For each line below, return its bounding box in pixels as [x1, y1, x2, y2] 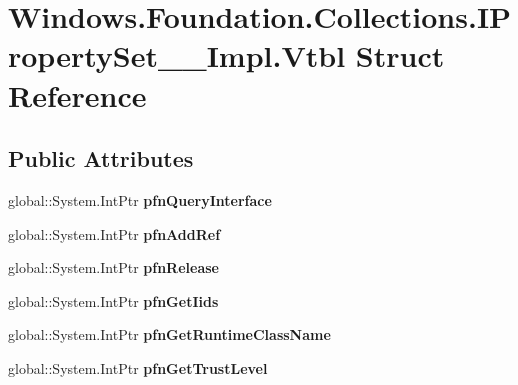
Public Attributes [8, 143, 194, 174]
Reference [8, 74, 147, 115]
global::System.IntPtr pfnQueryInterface [8, 189, 272, 210]
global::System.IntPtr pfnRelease [8, 257, 219, 278]
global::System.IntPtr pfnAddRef [8, 223, 221, 244]
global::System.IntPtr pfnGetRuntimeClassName [8, 324, 331, 345]
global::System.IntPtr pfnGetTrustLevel [8, 357, 268, 378]
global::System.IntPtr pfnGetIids [8, 290, 219, 311]
